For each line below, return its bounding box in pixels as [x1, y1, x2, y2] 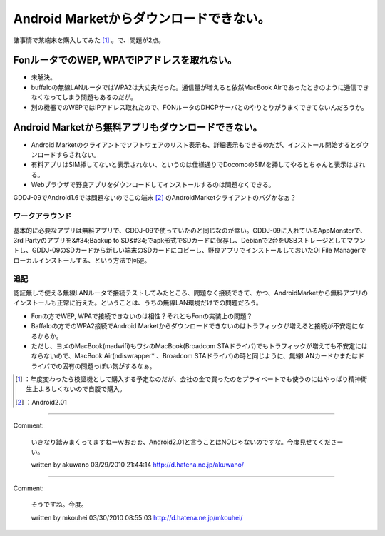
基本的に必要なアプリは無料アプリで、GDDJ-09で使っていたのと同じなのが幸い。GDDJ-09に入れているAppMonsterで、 [13, 226, 367, 235]
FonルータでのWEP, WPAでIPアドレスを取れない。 [13, 54, 237, 66]
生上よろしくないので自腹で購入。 [26, 385, 126, 393]
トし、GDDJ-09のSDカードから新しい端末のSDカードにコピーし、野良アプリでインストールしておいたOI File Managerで [13, 246, 366, 255]
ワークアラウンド [13, 211, 72, 221]
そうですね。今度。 [31, 500, 88, 509]
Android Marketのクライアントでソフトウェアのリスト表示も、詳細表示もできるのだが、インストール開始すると [31, 140, 356, 149]
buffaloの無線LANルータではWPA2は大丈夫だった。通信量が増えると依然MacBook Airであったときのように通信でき [31, 83, 370, 91]
